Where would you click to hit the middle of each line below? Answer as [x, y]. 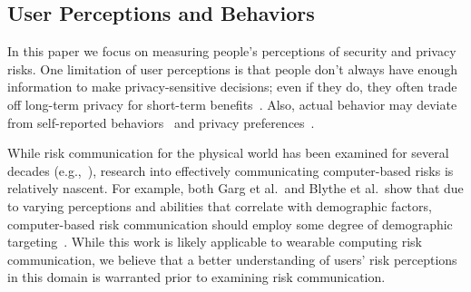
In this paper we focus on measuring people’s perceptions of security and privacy [232, 51]
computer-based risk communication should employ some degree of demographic [230, 224]
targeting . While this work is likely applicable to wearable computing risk [215, 242]
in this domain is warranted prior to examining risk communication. [196, 277]
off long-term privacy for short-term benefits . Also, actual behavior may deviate [232, 104]
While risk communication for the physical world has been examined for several [228, 153]
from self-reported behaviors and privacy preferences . [161, 122]
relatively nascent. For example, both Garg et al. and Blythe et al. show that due [235, 188]
